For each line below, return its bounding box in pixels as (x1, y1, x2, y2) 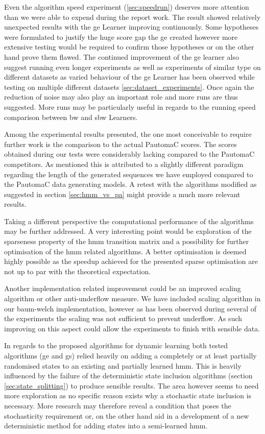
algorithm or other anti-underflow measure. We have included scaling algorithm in (4, 293, 261, 304)
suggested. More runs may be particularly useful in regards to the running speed (4, 101, 256, 112)
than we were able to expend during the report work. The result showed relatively (4, 11, 261, 22)
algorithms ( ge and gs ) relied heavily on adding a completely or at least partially (4, 350, 257, 360)
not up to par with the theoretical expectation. (4, 266, 151, 276)
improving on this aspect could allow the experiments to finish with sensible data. (4, 323, 260, 333)
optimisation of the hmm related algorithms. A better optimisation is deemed (4, 246, 247, 256)
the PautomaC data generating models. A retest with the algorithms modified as (4, 179, 257, 189)
